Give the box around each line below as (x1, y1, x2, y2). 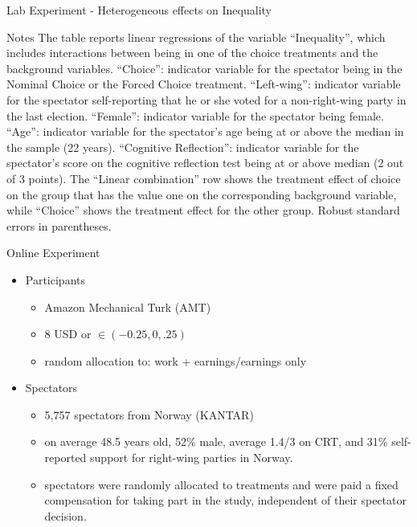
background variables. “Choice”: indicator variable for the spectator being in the (6, 59, 403, 76)
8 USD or (44, 325, 92, 342)
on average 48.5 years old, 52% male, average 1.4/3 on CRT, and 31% (44, 433, 388, 450)
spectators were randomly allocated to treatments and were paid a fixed (44, 476, 399, 492)
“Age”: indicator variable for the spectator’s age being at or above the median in (6, 123, 404, 140)
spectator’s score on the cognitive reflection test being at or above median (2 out (6, 154, 404, 171)
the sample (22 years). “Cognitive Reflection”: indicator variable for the (6, 138, 359, 155)
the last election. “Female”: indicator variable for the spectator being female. (6, 107, 384, 124)
